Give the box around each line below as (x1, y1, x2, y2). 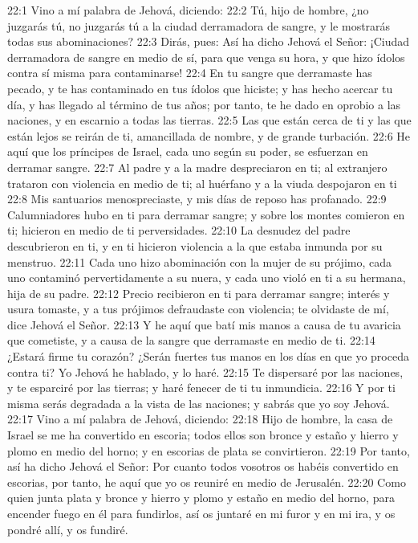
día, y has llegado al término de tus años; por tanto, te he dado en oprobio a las (7, 96, 401, 112)
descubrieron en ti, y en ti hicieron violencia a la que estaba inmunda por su (7, 237, 383, 254)
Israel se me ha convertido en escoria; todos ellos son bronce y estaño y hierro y (7, 427, 399, 443)
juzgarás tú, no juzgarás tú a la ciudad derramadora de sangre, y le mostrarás (7, 17, 391, 34)
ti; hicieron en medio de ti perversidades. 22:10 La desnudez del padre (7, 222, 351, 239)
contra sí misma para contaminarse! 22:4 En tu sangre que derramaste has (7, 64, 372, 81)
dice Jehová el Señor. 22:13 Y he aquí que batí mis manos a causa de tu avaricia (7, 316, 401, 333)
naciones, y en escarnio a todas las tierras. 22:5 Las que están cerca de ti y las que (7, 112, 412, 129)
